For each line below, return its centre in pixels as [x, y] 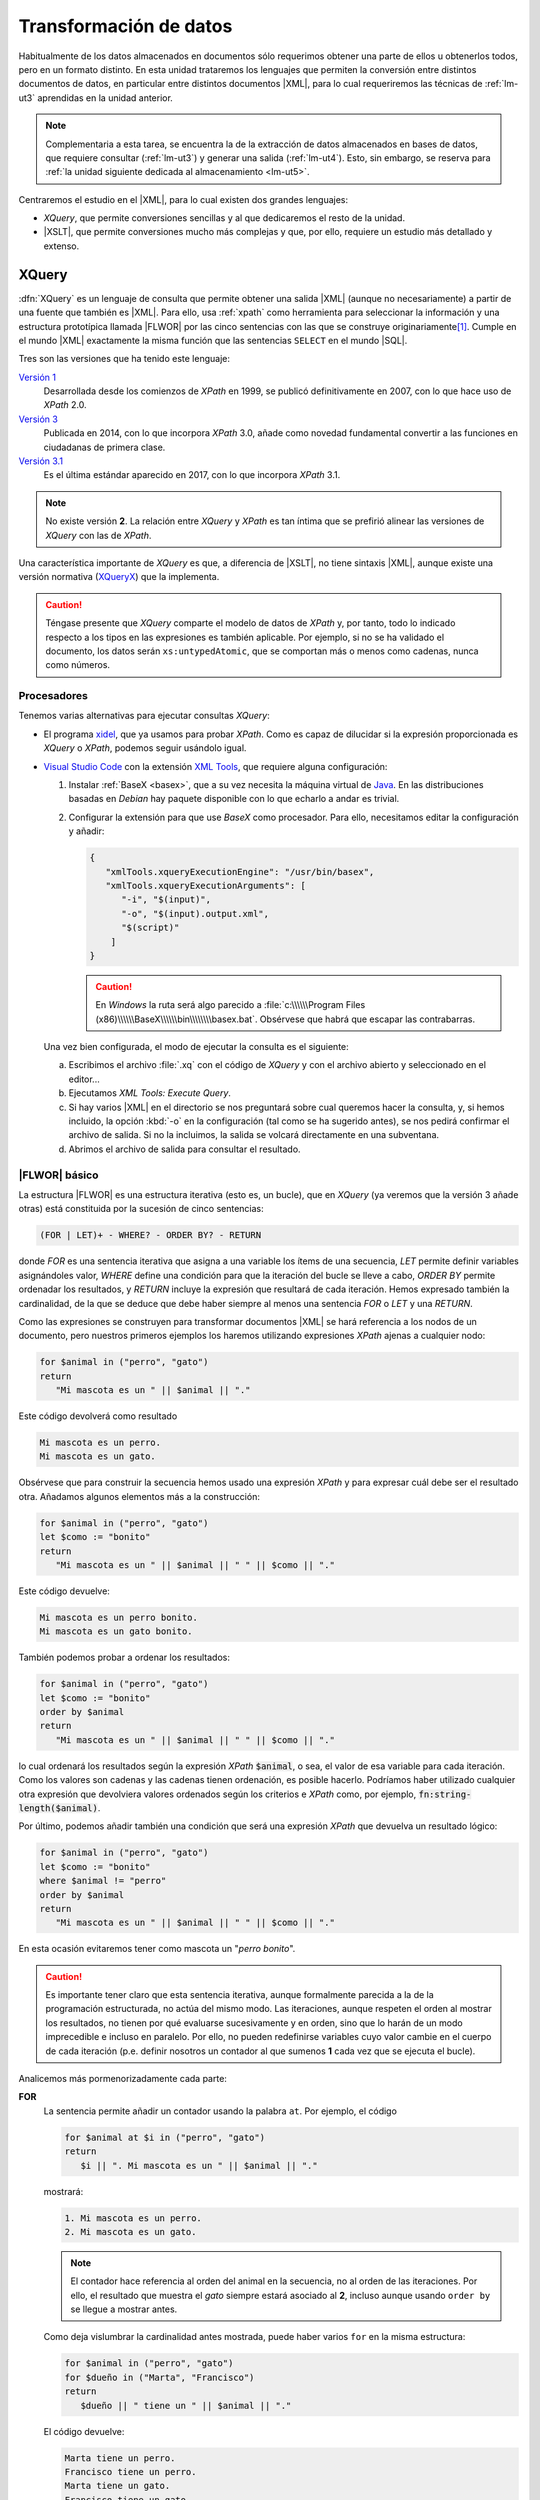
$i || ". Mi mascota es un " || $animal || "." [199, 2165]
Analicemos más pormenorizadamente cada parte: [122, 2079]
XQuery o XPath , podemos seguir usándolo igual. [145, 748]
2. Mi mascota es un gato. [130, 2231]
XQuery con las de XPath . [98, 535]
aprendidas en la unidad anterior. [105, 97]
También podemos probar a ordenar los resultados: [124, 1657]
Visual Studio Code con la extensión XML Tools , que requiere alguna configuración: [215, 766]
